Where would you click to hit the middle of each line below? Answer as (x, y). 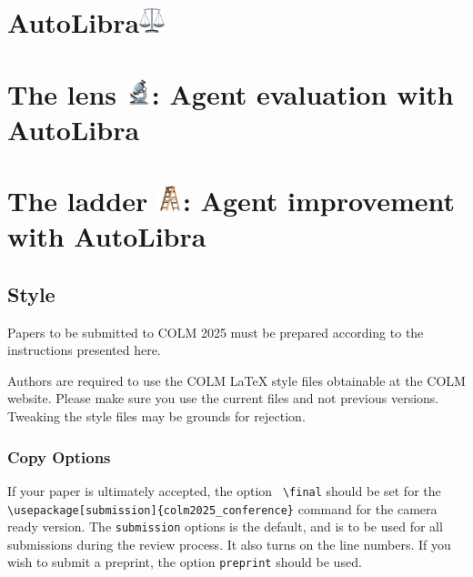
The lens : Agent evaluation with (231, 93)
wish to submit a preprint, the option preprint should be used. (185, 562)
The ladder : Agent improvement (231, 201)
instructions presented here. (84, 350)
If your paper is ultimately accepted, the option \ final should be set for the (224, 490)
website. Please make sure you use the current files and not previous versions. (223, 398)
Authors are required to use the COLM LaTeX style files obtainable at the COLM (236, 380)
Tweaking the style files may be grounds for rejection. (156, 416)
